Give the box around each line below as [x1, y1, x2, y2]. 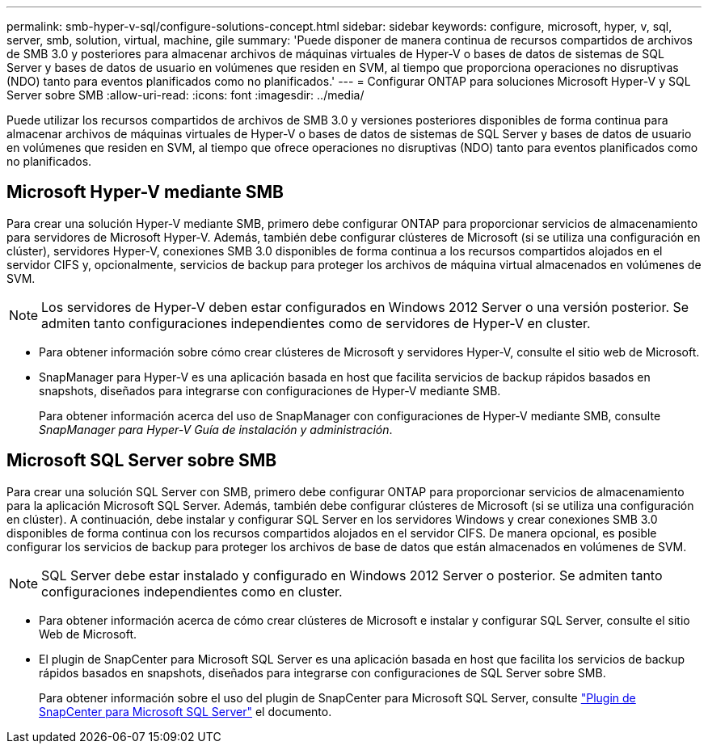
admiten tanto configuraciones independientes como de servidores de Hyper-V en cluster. [41, 314, 591, 331]
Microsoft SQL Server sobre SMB [6, 450, 277, 471]
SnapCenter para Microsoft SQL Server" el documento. [39, 704, 332, 718]
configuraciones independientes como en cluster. [41, 583, 343, 600]
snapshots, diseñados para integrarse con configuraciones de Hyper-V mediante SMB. [39, 383, 501, 398]
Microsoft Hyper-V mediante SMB [6, 182, 284, 203]
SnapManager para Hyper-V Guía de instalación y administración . [39, 422, 393, 436]
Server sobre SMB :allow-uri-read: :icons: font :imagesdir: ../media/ [6, 88, 365, 102]
